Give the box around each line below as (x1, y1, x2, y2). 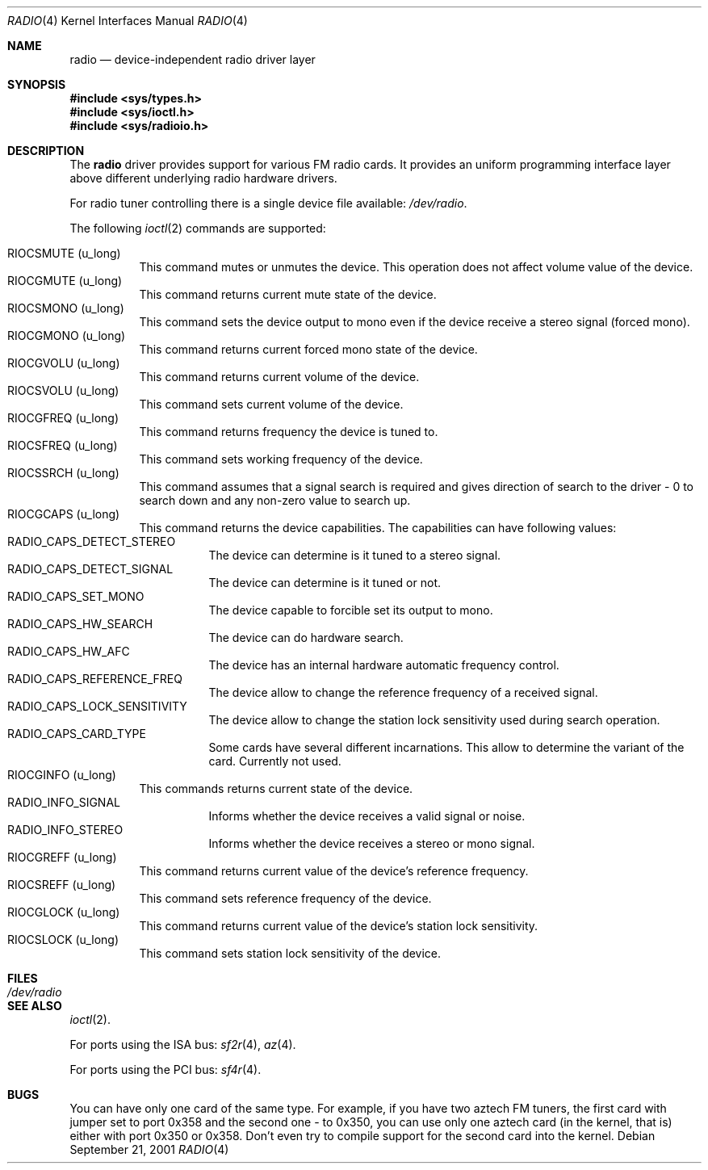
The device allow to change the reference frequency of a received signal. (208, 686, 598, 699)
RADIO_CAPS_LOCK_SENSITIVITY (7, 699, 187, 713)
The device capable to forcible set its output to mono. (208, 603, 493, 617)
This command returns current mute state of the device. (139, 287, 437, 301)
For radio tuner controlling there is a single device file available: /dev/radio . (69, 196, 467, 210)
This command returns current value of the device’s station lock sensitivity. (139, 919, 538, 933)
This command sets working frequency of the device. (139, 452, 423, 466)
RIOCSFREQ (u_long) (7, 438, 118, 452)
